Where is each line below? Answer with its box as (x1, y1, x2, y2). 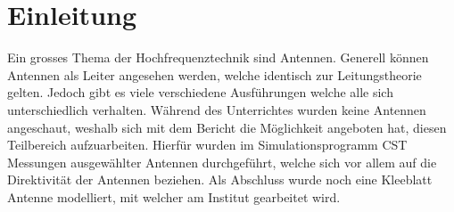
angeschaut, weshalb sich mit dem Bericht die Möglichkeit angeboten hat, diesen (7, 118, 447, 136)
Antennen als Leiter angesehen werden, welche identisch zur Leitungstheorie (7, 65, 422, 84)
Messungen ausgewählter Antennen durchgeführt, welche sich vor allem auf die (7, 152, 437, 171)
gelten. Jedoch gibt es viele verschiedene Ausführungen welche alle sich (7, 83, 393, 102)
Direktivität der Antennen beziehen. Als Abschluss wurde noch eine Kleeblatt (7, 170, 433, 189)
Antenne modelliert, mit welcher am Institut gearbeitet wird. (7, 187, 341, 206)
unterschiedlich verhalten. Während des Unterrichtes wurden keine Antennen (7, 100, 426, 118)
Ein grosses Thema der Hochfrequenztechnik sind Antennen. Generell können (7, 48, 429, 67)
